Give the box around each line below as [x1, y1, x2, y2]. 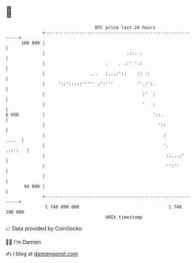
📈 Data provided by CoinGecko [5, 225, 82, 232]
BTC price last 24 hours [95, 25, 156, 30]
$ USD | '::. [5, 111, 164, 118]
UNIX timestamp [105, 214, 143, 220]
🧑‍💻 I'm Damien [5, 238, 42, 245]
